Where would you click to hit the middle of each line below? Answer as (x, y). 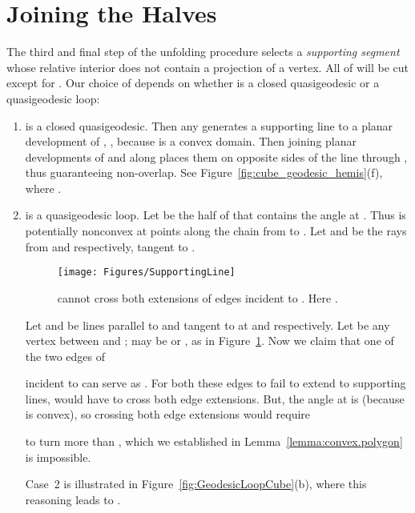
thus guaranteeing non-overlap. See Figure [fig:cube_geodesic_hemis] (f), (204, 172)
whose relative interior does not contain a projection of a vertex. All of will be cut (208, 67)
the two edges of (65, 356)
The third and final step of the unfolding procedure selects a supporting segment (203, 52)
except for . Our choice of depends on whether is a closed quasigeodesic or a (193, 83)
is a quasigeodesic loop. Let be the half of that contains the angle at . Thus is (216, 215)
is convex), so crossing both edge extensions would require (168, 414)
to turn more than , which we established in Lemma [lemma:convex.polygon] (214, 441)
